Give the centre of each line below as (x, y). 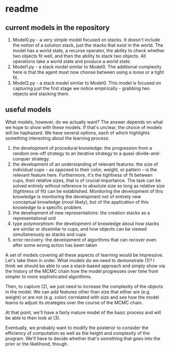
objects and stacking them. (41, 94)
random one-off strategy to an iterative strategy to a (67, 153)
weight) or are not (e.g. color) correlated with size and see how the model (82, 297)
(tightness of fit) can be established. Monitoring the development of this (88, 191)
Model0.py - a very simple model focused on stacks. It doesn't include (86, 40)
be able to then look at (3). (33, 317)
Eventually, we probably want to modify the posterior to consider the (77, 328)
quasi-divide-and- (142, 153)
